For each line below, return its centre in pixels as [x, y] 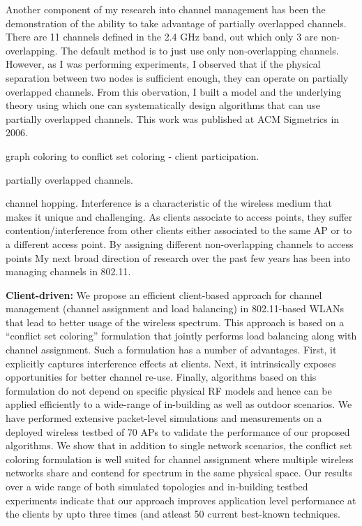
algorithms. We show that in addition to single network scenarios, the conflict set [179, 445]
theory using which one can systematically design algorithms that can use [163, 105]
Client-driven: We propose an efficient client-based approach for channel [164, 294]
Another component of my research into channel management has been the [166, 9]
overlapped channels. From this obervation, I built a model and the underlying [174, 91]
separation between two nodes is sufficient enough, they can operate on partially [177, 77]
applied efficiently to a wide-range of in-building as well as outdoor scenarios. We [179, 404]
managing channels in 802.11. [68, 271]
